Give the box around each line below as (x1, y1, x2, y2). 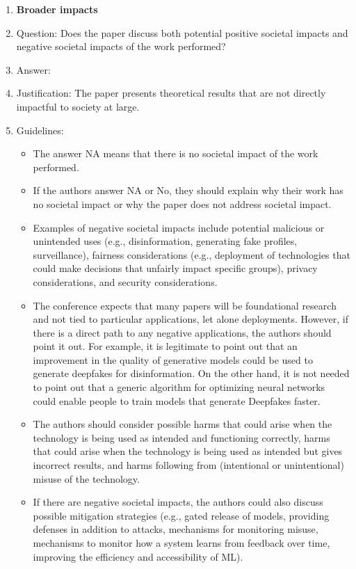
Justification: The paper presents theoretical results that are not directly (16, 86, 326, 100)
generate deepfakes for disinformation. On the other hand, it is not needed (33, 366, 350, 380)
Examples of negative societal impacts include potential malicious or (33, 220, 325, 234)
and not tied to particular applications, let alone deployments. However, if (33, 312, 348, 326)
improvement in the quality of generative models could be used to (33, 352, 313, 367)
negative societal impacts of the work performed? (16, 39, 226, 54)
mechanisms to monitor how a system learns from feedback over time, (33, 536, 330, 550)
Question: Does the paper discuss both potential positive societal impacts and (16, 25, 348, 40)
